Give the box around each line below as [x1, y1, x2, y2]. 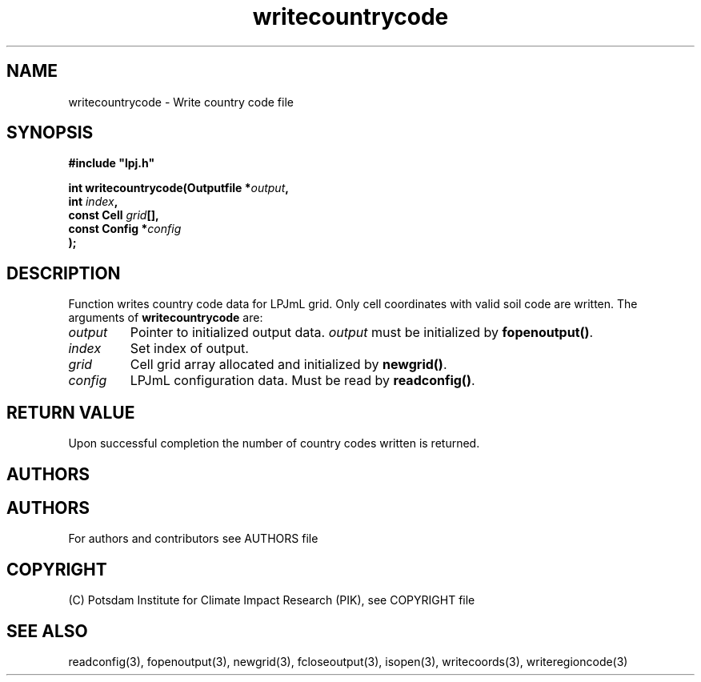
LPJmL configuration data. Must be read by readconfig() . [130, 372, 475, 389]
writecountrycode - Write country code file [68, 94, 294, 109]
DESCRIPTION [6, 263, 121, 283]
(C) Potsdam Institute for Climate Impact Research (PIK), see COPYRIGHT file [68, 593, 475, 608]
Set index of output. [130, 340, 249, 357]
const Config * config [68, 222, 182, 236]
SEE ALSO [6, 620, 88, 641]
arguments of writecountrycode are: [68, 311, 263, 325]
